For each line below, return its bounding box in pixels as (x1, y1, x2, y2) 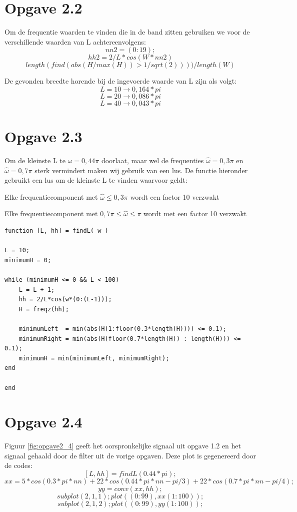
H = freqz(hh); (18, 305, 69, 313)
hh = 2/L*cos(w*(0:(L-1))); (18, 296, 112, 303)
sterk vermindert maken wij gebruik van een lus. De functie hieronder (34, 165, 248, 175)
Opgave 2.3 (4, 126, 82, 147)
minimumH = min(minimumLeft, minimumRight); (18, 354, 169, 362)
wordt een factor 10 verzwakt (130, 191, 219, 202)
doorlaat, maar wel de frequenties (101, 155, 204, 166)
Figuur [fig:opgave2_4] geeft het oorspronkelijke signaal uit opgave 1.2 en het (4, 440, 241, 451)
